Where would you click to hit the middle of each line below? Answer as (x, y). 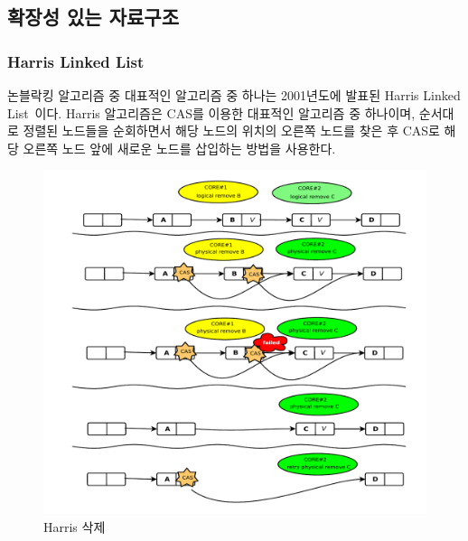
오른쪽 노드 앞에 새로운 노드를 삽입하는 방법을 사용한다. (179, 148)
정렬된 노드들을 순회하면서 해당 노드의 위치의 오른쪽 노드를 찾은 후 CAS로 (231, 131)
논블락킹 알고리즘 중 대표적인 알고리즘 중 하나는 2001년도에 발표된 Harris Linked (234, 95)
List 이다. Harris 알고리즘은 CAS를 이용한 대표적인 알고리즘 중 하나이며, (211, 112)
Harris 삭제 (75, 526)
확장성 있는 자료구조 (93, 17)
